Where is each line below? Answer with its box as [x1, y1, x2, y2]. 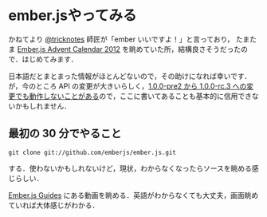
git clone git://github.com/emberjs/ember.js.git [8, 148, 177, 156]
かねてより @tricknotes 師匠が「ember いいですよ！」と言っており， [8, 34, 234, 44]
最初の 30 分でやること [8, 127, 122, 140]
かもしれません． [14, 101, 72, 111]
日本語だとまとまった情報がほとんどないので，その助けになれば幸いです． [8, 71, 252, 81]
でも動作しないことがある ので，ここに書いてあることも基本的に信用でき [14, 91, 253, 101]
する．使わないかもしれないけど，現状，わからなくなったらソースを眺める [8, 164, 253, 173]
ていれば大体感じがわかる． [8, 200, 100, 210]
